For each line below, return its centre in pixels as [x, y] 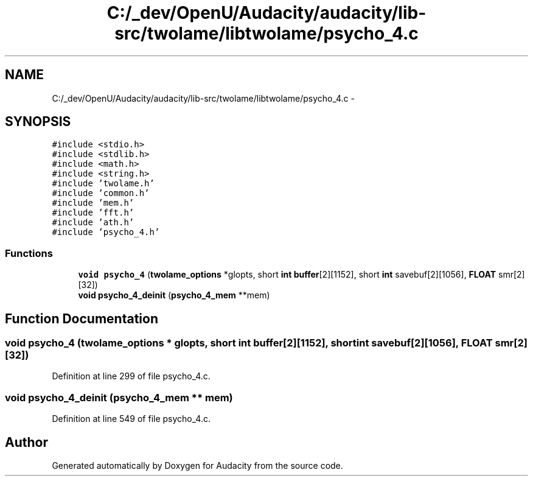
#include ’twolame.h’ [103, 184]
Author [26, 442]
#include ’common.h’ [101, 193]
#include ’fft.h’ [93, 213]
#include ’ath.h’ [93, 223]
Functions [29, 253]
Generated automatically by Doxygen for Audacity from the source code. [197, 465]
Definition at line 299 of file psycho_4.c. [131, 376]
